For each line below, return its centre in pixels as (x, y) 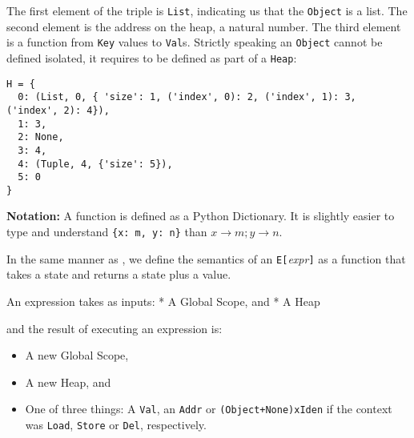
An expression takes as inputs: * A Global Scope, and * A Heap (163, 301)
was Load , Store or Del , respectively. (116, 424)
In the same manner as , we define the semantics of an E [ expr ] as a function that (206, 258)
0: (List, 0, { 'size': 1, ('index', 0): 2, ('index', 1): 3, (187, 97)
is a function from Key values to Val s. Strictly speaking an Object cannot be (195, 42)
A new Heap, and (68, 382)
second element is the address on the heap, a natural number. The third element (204, 26)
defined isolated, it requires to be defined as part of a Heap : (152, 57)
